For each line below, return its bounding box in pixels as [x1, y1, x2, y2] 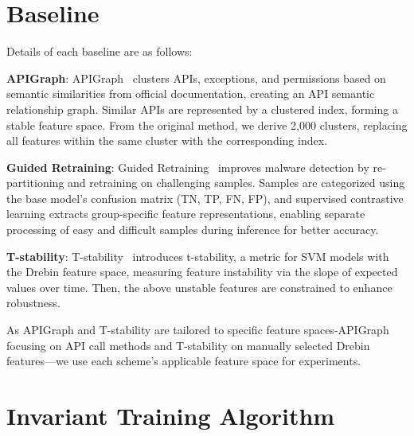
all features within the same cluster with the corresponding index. [6, 132, 327, 149]
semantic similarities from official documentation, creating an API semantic [6, 85, 375, 102]
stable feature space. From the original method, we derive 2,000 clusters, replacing [6, 116, 408, 133]
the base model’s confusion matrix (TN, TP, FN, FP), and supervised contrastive [6, 189, 404, 206]
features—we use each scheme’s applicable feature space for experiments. [6, 352, 361, 369]
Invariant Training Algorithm [6, 399, 335, 431]
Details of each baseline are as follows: [6, 43, 193, 60]
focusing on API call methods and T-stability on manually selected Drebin [6, 337, 370, 353]
